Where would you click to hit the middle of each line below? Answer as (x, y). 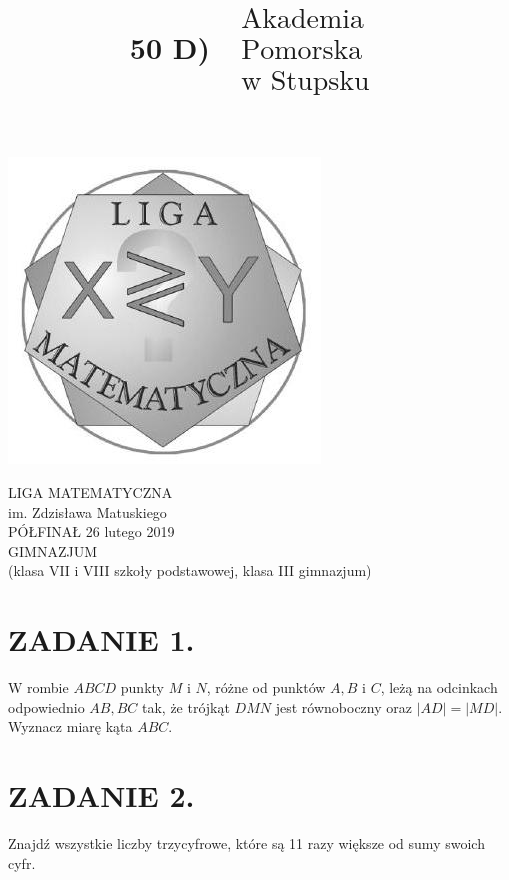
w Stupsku (305, 81)
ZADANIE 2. (101, 795)
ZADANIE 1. (101, 639)
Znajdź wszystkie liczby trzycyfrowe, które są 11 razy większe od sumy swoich (246, 842)
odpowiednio (46, 706)
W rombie (38, 687)
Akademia (303, 19)
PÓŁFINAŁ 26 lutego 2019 (91, 531)
